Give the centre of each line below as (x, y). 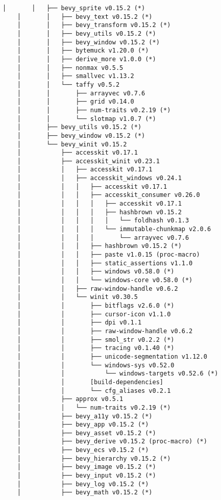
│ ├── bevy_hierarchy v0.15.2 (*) (94, 458)
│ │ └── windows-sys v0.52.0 (96, 365)
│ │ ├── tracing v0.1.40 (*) (96, 348)
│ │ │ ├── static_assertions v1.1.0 (105, 263)
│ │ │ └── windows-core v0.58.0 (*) (105, 280)
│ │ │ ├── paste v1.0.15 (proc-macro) (108, 255)
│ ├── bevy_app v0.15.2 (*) (83, 425)
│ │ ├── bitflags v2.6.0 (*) (96, 305)
